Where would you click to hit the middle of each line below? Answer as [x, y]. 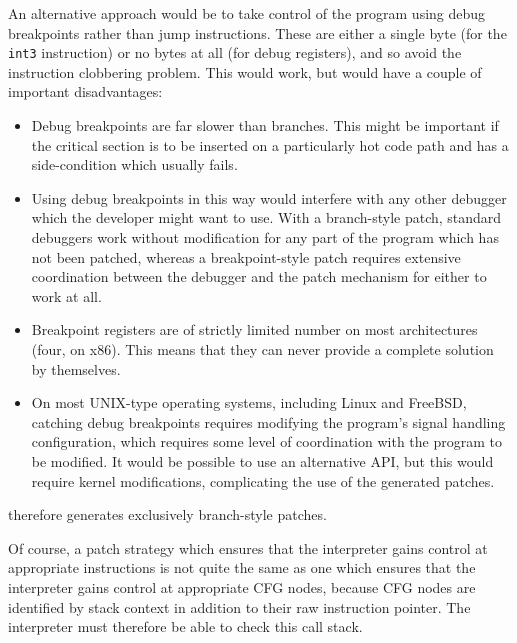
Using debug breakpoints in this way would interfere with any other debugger [269, 197]
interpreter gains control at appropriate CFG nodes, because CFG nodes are [242, 586]
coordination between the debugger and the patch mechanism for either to [259, 276]
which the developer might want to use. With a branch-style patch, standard [266, 217]
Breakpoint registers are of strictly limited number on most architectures [254, 329]
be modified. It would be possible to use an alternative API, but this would [262, 460]
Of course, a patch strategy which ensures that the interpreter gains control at [248, 547]
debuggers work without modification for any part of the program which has [265, 237]
